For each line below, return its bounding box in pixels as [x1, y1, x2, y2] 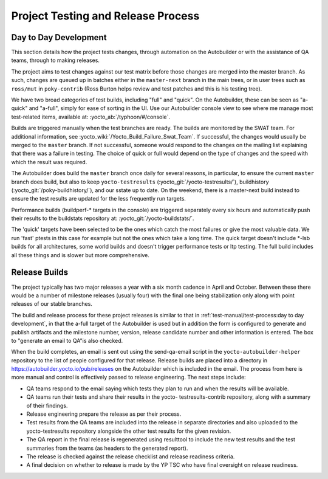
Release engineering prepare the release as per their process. [26, 410, 182, 418]
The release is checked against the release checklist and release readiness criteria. [26, 453, 235, 460]
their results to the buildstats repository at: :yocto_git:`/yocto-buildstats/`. [11, 215, 194, 222]
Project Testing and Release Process [11, 9, 200, 22]
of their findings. [26, 402, 68, 409]
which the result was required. [11, 158, 87, 165]
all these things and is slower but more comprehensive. [11, 251, 150, 258]
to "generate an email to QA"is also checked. [11, 337, 123, 344]
